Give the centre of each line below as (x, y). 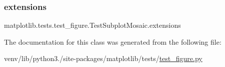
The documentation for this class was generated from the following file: (113, 41)
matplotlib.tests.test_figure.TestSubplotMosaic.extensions (92, 25)
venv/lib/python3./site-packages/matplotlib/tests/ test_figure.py (103, 58)
